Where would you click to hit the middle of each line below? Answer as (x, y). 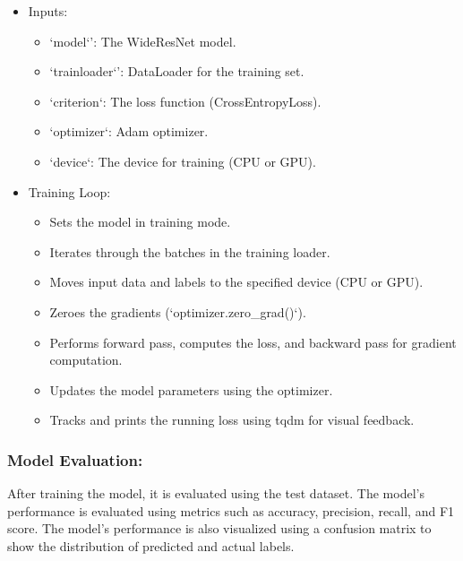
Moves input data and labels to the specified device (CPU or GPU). (236, 282)
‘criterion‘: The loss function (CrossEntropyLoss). (185, 101)
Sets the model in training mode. (140, 222)
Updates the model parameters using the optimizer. (191, 389)
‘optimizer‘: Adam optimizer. (129, 131)
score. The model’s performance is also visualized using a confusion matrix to (219, 528)
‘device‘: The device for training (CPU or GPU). (183, 161)
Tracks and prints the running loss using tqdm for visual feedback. (232, 420)
